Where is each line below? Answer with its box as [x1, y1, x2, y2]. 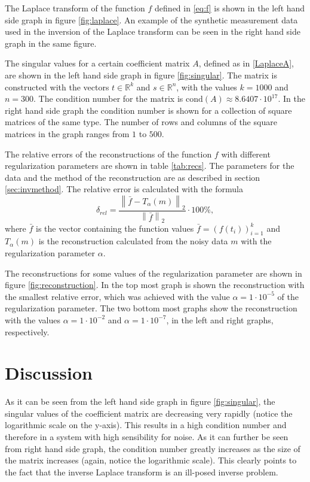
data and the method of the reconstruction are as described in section [5, 171, 260, 183]
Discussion [5, 360, 93, 385]
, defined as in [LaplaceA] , [198, 57, 294, 69]
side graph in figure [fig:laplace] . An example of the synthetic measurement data [5, 13, 298, 26]
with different [221, 147, 271, 160]
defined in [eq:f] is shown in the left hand [155, 2, 305, 14]
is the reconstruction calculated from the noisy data [38, 235, 228, 247]
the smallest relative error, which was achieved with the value [5, 290, 230, 302]
